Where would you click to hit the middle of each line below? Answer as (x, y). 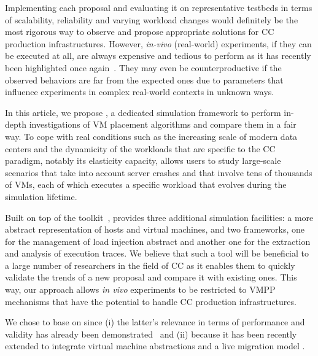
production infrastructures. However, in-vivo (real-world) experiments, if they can (158, 43)
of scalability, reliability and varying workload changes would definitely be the (152, 19)
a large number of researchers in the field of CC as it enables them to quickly (150, 265)
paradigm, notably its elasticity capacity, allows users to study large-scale (143, 161)
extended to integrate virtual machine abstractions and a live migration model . (155, 346)
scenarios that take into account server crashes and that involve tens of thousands (159, 172)
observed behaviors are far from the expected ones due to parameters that (144, 79)
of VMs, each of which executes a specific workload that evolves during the (146, 184)
